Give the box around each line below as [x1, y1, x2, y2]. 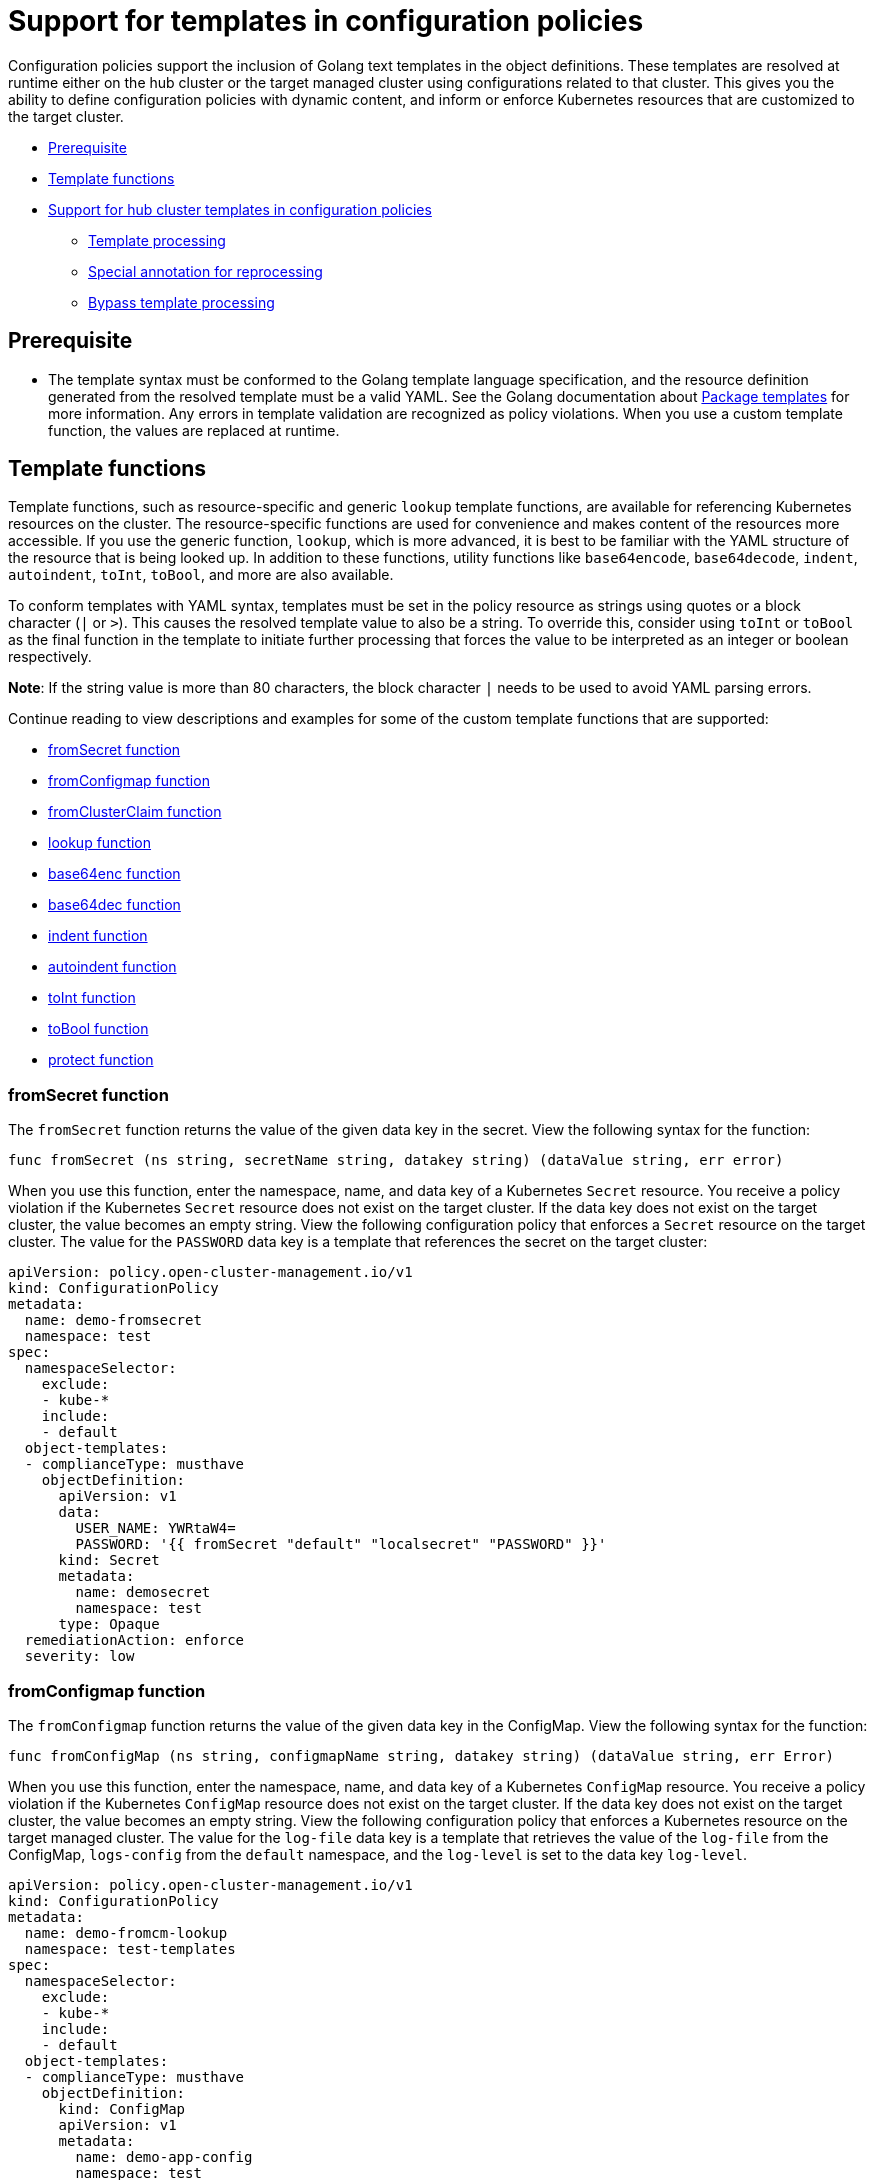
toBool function [48, 1020, 149, 1038]
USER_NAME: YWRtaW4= [75, 1520, 236, 1537]
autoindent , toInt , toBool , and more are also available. [8, 566, 394, 584]
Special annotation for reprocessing [88, 262, 323, 280]
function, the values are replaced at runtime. [48, 421, 340, 439]
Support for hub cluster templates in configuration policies [48, 200, 432, 218]
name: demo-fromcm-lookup [24, 1924, 228, 1941]
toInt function [48, 989, 136, 1007]
